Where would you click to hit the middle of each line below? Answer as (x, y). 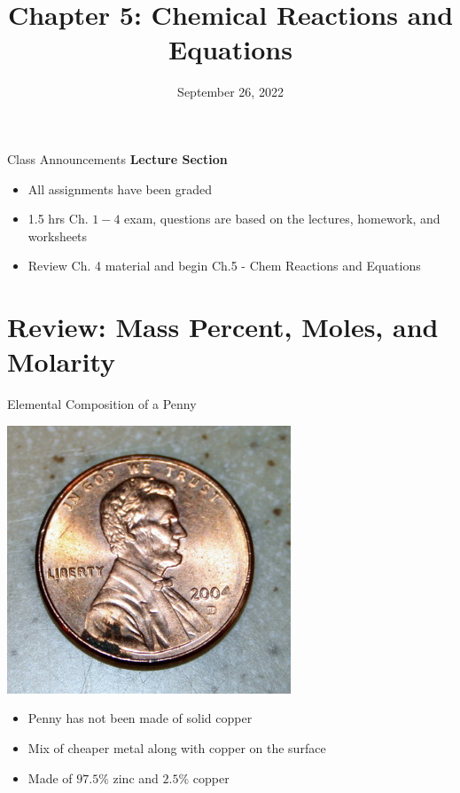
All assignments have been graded (120, 188)
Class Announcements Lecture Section (117, 158)
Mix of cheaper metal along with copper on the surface (177, 747)
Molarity (62, 361)
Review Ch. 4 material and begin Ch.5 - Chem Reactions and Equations (224, 266)
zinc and (136, 777)
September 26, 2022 (230, 92)
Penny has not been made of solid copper (140, 718)
